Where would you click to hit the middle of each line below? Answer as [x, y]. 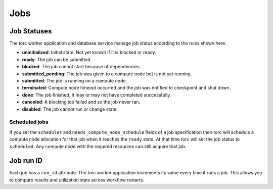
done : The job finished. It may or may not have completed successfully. [97, 95]
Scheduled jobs [29, 122]
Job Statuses [31, 31]
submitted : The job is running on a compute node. [75, 81]
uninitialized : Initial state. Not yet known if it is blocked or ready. [89, 53]
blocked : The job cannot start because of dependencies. [81, 67]
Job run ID [26, 161]
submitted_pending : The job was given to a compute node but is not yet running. [107, 74]
